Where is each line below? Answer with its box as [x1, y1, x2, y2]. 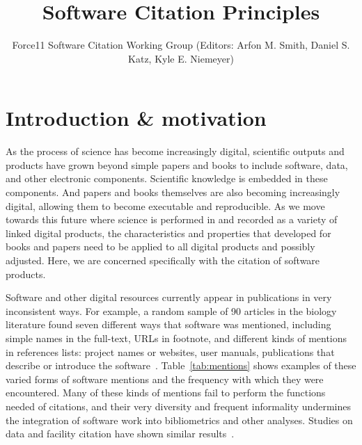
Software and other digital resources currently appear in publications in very [6, 290, 332, 305]
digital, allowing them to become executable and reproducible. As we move [6, 198, 325, 213]
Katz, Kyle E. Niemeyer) [128, 51, 234, 65]
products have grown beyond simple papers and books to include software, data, [6, 157, 348, 172]
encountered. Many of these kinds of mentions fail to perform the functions [6, 385, 326, 400]
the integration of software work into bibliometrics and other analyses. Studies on [6, 412, 353, 427]
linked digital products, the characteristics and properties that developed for [6, 225, 331, 240]
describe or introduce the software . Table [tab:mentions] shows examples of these [6, 358, 356, 373]
